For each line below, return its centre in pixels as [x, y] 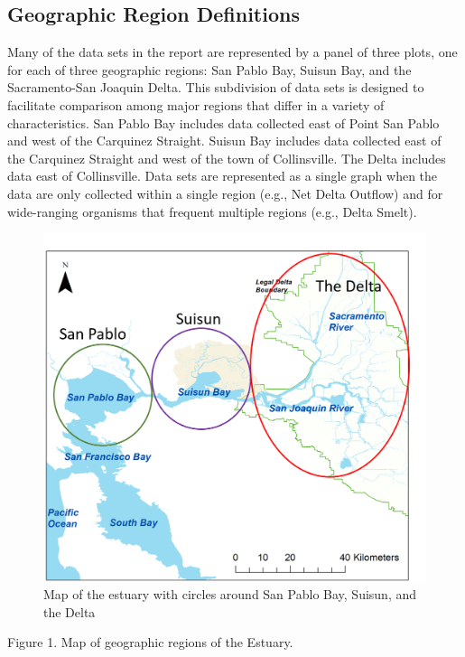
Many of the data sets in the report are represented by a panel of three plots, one [232, 52]
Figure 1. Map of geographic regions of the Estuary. [150, 642]
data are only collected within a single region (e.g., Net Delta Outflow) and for [225, 193]
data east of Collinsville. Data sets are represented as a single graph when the [223, 176]
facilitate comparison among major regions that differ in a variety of [196, 104]
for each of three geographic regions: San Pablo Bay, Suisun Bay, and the [209, 69]
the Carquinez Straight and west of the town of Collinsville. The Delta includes [227, 158]
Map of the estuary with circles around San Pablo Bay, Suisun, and [230, 594]
